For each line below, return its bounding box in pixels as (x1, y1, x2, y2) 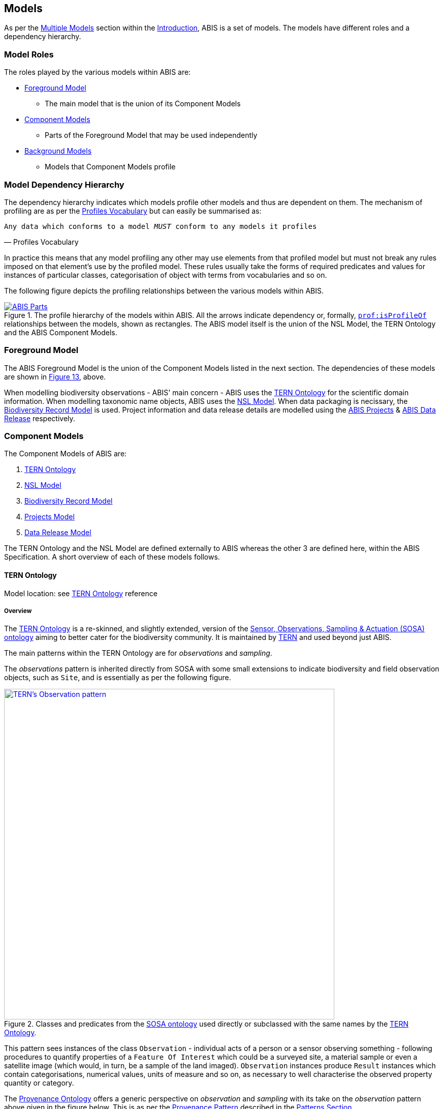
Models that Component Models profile (45, 162, 176, 171)
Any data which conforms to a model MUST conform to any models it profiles (4, 222, 317, 230)
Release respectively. (4, 414, 75, 423)
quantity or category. (4, 1078, 74, 1088)
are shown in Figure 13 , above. (4, 372, 106, 381)
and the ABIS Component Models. (4, 328, 117, 337)
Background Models (24, 147, 92, 156)
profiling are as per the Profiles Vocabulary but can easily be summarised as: (4, 206, 262, 215)
